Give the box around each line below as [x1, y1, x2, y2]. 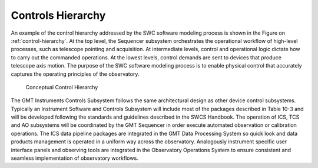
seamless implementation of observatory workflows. [11, 154, 138, 162]
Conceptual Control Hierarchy [25, 83, 98, 90]
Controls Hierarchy [11, 9, 106, 22]
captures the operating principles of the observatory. [11, 70, 140, 78]
